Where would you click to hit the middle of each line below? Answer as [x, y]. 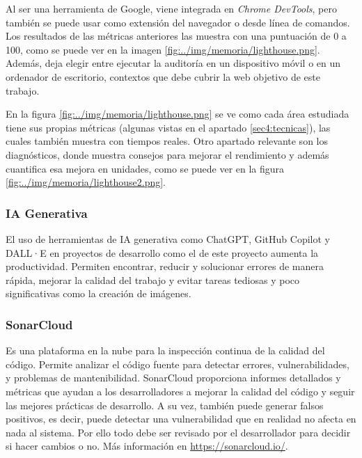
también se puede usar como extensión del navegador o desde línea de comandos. [178, 22]
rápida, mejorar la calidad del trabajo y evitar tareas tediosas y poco [153, 279]
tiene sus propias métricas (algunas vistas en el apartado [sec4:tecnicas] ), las [168, 127]
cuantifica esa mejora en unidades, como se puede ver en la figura [145, 168]
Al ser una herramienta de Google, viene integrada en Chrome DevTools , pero [171, 8]
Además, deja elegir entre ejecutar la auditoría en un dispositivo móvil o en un [173, 63]
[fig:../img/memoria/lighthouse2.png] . [86, 182]
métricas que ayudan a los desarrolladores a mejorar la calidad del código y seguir [180, 391]
